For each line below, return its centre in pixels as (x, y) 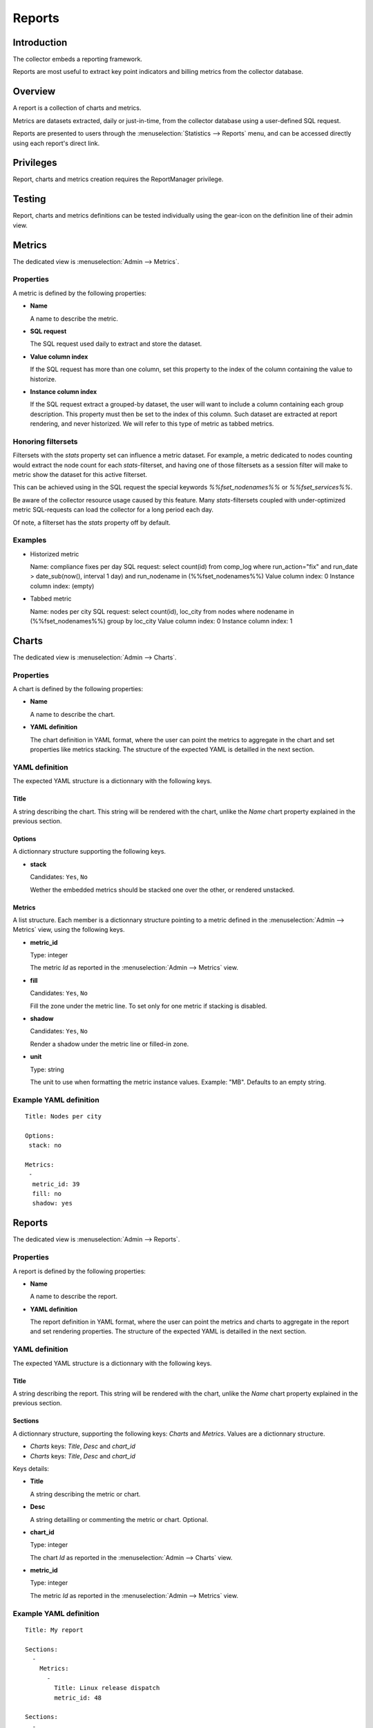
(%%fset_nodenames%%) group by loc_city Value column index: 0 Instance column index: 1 (161, 621)
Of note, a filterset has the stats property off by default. (92, 523)
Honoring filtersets (45, 441)
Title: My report (54, 1630)
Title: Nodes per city (64, 1116)
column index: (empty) (62, 586)
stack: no (45, 1145)
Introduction (40, 43)
